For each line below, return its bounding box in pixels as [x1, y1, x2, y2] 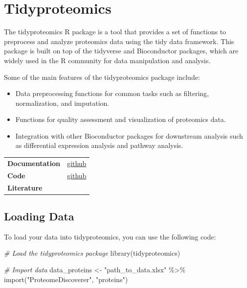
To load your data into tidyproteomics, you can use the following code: [4, 231, 216, 241]
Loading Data [4, 208, 74, 223]
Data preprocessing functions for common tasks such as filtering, [15, 88, 209, 98]
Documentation [7, 158, 61, 168]
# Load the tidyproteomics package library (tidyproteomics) [4, 248, 180, 258]
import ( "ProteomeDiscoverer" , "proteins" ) [4, 274, 128, 284]
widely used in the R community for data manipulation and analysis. [4, 55, 211, 65]
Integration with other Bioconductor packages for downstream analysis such [15, 130, 243, 141]
